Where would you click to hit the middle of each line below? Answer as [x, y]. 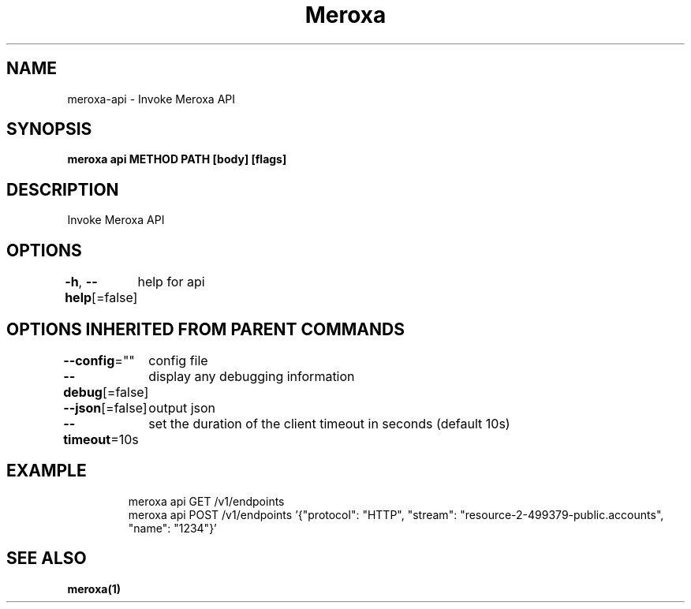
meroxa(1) [94, 588]
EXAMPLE [47, 471]
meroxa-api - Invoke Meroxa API [151, 99]
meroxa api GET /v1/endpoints [206, 501]
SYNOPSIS [49, 129]
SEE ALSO [47, 559]
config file [178, 360]
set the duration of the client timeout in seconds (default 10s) [329, 423]
